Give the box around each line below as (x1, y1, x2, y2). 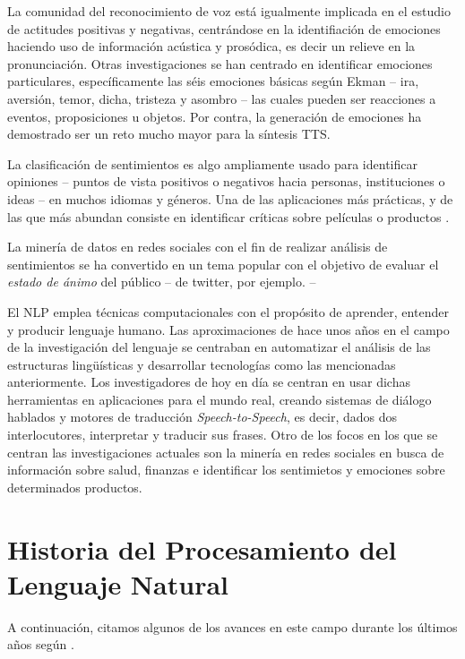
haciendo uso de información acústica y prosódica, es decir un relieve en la (7, 37, 416, 56)
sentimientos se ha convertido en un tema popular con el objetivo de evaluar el (7, 254, 439, 273)
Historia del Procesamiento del (7, 530, 397, 567)
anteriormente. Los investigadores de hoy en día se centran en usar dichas (7, 372, 410, 391)
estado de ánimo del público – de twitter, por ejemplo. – (7, 272, 316, 291)
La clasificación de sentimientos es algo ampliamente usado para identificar (7, 154, 418, 173)
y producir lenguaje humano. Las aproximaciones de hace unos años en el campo (7, 320, 450, 338)
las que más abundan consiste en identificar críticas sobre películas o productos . (7, 207, 450, 226)
